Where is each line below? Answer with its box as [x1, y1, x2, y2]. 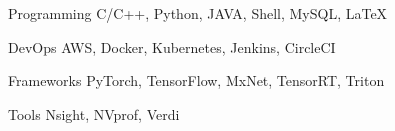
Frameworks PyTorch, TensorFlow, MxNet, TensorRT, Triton [8, 70, 385, 91]
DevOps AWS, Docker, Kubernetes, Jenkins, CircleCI [8, 36, 336, 57]
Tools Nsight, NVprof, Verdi [8, 103, 180, 124]
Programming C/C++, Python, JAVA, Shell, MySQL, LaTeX [8, 3, 388, 23]
